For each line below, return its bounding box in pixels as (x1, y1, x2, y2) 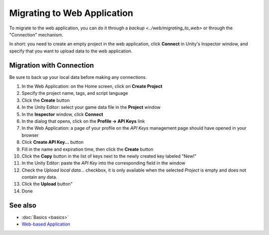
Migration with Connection (9, 61, 94, 69)
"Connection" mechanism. (9, 31, 63, 37)
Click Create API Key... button (21, 139, 84, 145)
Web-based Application (21, 221, 71, 227)
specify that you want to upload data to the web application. (9, 48, 133, 54)
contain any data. (21, 174, 57, 180)
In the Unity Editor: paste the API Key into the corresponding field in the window (21, 160, 185, 166)
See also (9, 201, 37, 210)
